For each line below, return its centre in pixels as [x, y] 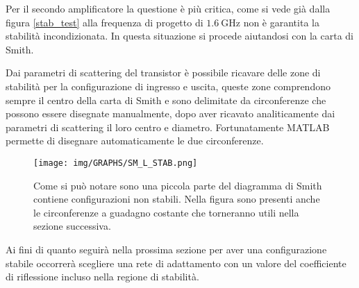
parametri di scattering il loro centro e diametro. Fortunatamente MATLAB [168, 127]
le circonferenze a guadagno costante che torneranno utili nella [166, 212]
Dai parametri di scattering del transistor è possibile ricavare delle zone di [163, 73]
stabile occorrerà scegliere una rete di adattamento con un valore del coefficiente [176, 263]
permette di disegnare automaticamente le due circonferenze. [135, 141]
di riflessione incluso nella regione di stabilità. [102, 277]
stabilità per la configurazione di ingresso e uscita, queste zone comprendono [168, 86]
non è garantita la [281, 22]
